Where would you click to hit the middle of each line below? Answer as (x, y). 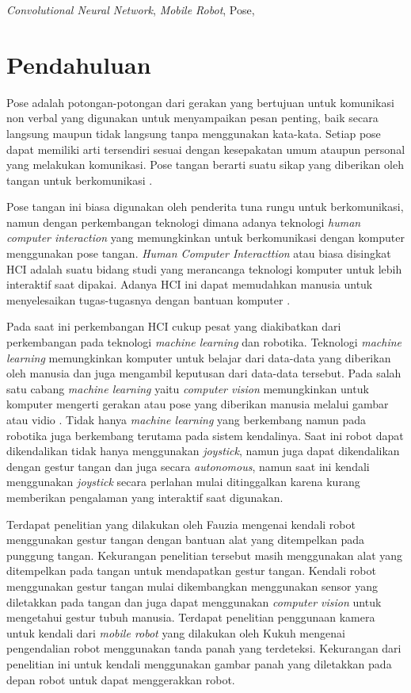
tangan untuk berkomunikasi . (80, 180)
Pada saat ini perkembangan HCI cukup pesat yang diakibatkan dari (174, 326)
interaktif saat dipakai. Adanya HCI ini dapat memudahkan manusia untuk (190, 284)
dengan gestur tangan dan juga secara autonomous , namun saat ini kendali (188, 466)
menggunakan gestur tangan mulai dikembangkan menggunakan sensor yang (192, 586)
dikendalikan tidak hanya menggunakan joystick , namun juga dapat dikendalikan (203, 451)
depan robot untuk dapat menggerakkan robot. (121, 679)
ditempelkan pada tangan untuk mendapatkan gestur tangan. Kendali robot (191, 570)
